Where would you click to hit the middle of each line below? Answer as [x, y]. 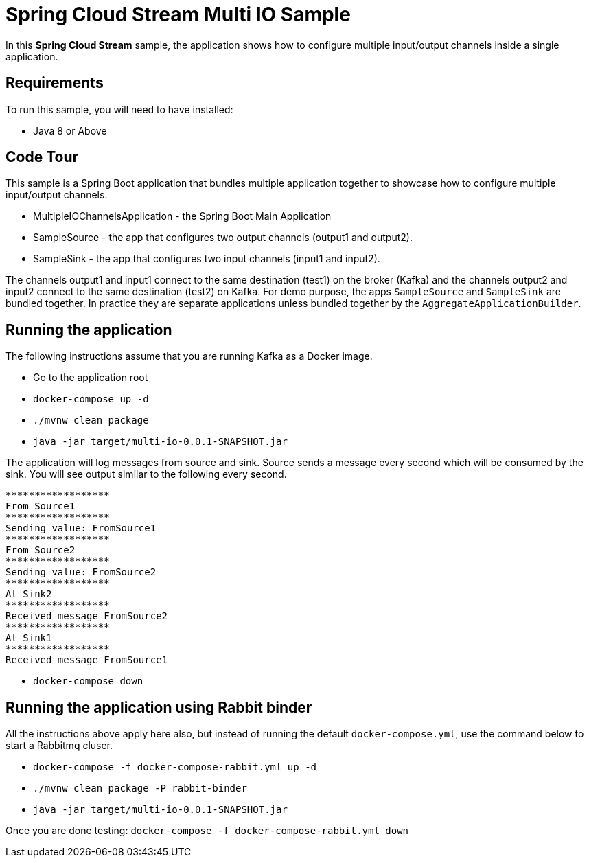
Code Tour [42, 157]
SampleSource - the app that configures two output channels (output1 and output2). [223, 238]
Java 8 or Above [70, 130]
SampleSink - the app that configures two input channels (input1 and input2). [207, 259]
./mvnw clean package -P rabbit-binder [140, 789]
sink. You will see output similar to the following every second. [146, 474]
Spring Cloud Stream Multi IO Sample [178, 14]
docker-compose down [88, 681]
